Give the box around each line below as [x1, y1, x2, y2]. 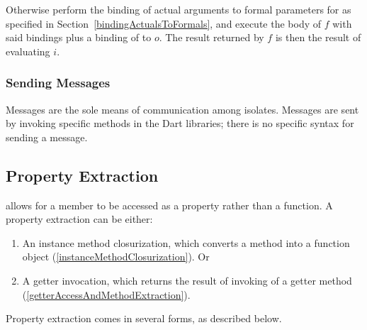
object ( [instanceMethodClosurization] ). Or [22, 249, 210, 264]
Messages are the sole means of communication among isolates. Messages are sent [6, 101, 359, 116]
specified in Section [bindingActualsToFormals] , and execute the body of [6, 16, 322, 31]
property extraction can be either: [6, 211, 153, 226]
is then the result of [275, 30, 361, 45]
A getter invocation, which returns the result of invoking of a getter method [22, 273, 352, 287]
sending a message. [6, 129, 88, 144]
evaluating [6, 43, 50, 58]
